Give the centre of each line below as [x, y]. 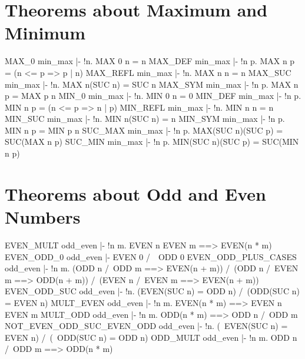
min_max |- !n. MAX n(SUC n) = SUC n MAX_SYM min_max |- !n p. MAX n [152, 84]
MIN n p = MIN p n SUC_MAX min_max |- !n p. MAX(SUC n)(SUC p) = [144, 130]
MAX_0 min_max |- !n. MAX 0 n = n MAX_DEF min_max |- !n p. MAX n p [150, 61]
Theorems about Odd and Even [135, 193]
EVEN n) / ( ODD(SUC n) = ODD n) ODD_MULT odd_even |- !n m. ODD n [151, 337]
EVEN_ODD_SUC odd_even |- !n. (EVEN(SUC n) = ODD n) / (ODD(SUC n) [152, 291]
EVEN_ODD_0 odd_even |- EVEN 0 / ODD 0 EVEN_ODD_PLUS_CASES [151, 256]
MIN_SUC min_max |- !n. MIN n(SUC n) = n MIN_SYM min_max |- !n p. [145, 119]
